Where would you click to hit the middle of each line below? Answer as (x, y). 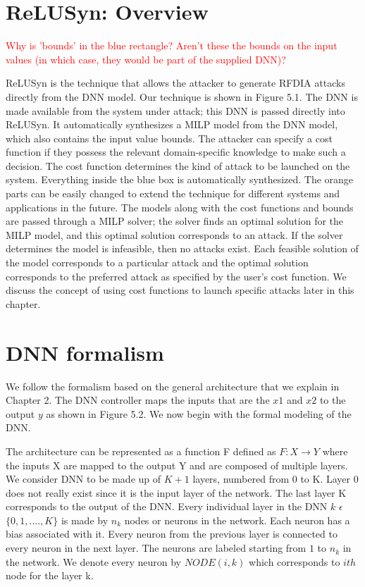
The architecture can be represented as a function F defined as (141, 451)
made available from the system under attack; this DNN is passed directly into (175, 110)
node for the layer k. (50, 575)
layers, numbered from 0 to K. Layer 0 (276, 479)
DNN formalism (85, 352)
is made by (85, 520)
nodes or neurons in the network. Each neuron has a (237, 520)
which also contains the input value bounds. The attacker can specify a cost (169, 138)
